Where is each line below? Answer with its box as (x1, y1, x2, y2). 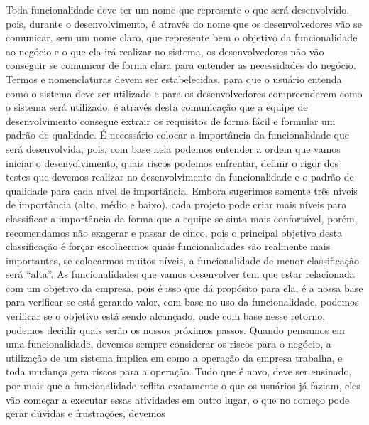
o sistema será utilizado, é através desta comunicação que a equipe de (6, 99, 308, 114)
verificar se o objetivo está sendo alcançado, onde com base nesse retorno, (6, 308, 326, 323)
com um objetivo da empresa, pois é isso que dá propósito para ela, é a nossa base (6, 280, 363, 295)
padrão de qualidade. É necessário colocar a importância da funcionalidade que (6, 127, 349, 142)
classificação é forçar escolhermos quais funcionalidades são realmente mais (6, 239, 331, 254)
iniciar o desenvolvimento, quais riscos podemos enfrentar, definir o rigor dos (6, 155, 338, 170)
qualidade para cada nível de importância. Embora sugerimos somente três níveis (6, 183, 358, 198)
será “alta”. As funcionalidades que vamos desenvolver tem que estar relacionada (6, 267, 355, 281)
